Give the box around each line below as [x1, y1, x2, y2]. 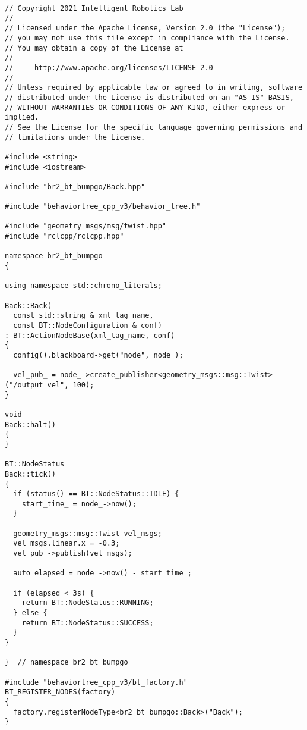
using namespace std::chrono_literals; [5, 281, 162, 290]
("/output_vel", [5, 380, 69, 389]
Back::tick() [5, 469, 56, 478]
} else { [13, 609, 48, 618]
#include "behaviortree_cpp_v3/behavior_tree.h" [5, 202, 201, 211]
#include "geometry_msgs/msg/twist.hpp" [5, 222, 167, 231]
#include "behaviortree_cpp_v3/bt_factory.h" [5, 678, 188, 687]
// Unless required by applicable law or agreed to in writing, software [5, 83, 303, 92]
